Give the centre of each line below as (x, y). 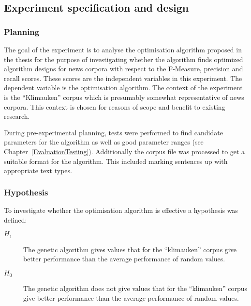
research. (17, 116)
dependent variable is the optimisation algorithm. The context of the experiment (123, 88)
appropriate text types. (38, 170)
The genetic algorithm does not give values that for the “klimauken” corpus (135, 288)
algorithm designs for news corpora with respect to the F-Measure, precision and (124, 69)
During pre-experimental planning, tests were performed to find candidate (113, 132)
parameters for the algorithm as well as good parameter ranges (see (104, 142)
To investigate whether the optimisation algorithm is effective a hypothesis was (121, 210)
